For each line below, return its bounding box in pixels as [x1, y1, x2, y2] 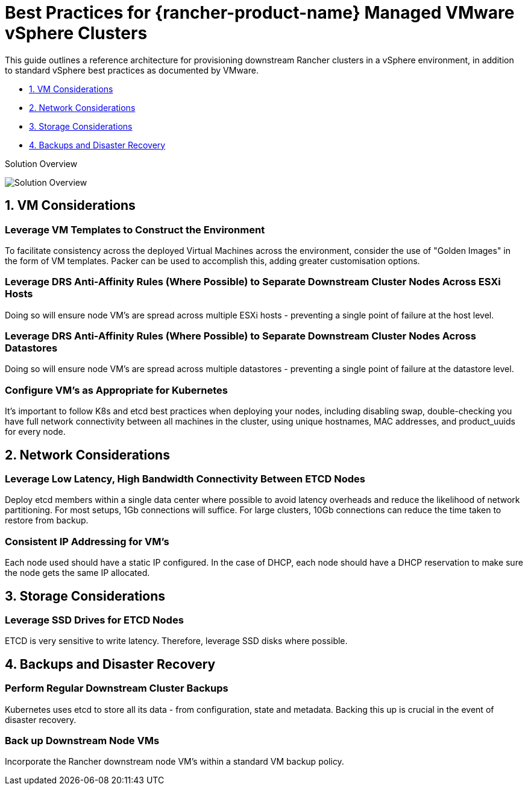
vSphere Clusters [5, 23, 148, 43]
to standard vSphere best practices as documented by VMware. [5, 65, 259, 75]
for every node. [5, 426, 66, 437]
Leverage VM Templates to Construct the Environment [5, 223, 265, 236]
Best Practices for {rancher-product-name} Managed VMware [5, 2, 515, 23]
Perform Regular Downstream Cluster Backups [5, 682, 228, 695]
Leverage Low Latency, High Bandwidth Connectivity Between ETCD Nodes [5, 473, 366, 485]
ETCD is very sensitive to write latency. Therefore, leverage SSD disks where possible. [5, 636, 348, 646]
